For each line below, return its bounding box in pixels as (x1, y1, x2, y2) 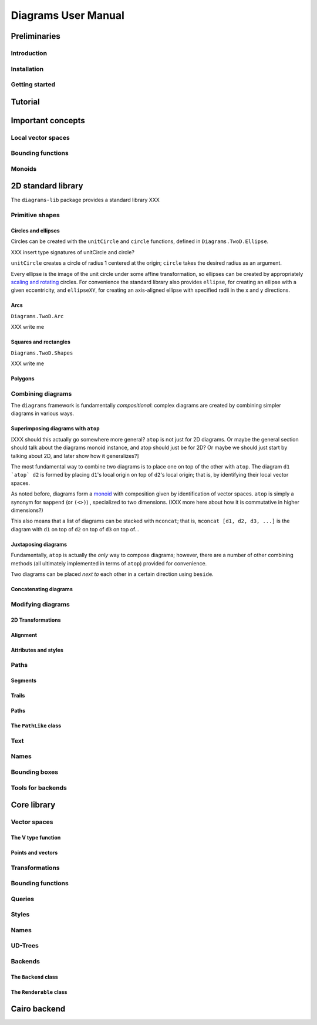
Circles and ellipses (11, 227, 60, 234)
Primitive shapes (11, 211, 60, 220)
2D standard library (11, 181, 83, 191)
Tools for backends (11, 784, 68, 792)
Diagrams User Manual (11, 9, 124, 22)
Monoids (11, 164, 37, 173)
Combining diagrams (11, 389, 72, 397)
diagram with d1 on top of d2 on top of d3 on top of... (11, 525, 140, 532)
